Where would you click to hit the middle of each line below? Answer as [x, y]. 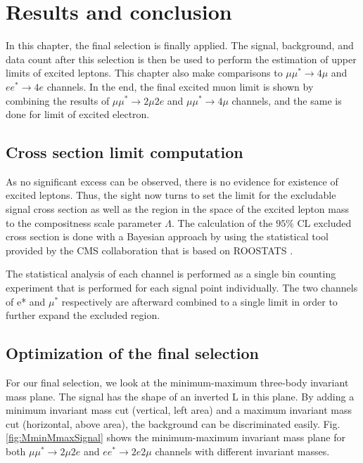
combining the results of [58, 100]
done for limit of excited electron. [78, 114]
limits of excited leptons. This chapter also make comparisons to [144, 73]
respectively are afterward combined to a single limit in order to [199, 301]
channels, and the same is [287, 100]
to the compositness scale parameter [84, 222]
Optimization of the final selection [132, 353]
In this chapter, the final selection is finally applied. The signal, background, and [180, 45]
